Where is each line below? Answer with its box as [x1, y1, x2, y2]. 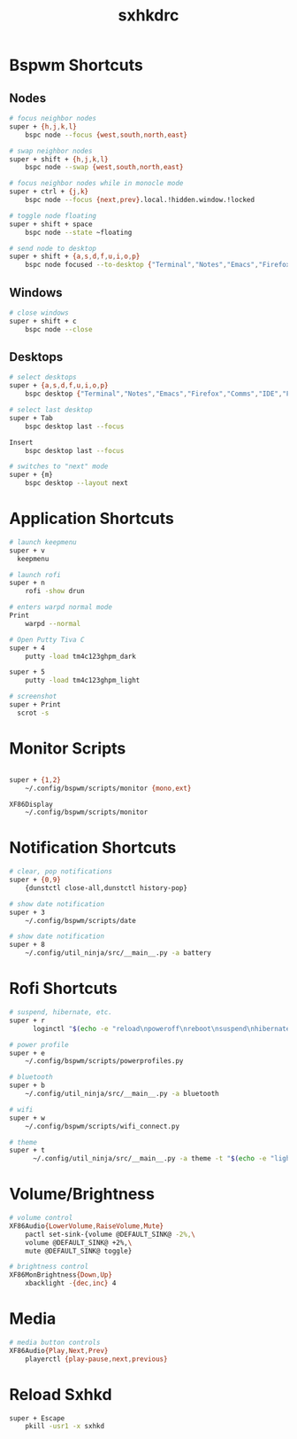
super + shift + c [9, 317, 77, 325]
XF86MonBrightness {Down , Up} [9, 1271, 113, 1279]
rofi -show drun [25, 587, 86, 596]
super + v [9, 546, 46, 555]
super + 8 [9, 941, 46, 950]
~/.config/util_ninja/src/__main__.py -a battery [25, 949, 212, 958]
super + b [9, 1081, 46, 1091]
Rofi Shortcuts [9, 979, 118, 998]
